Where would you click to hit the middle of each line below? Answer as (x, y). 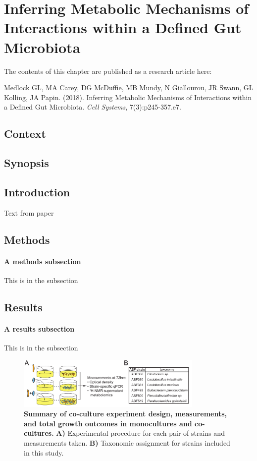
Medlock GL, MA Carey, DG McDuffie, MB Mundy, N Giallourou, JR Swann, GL (129, 87)
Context (25, 134)
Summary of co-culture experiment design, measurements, (126, 414)
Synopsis (26, 163)
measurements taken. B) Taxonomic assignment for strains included (127, 443)
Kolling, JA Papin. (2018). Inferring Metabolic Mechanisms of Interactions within (128, 97)
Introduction (37, 192)
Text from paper (29, 212)
